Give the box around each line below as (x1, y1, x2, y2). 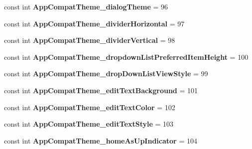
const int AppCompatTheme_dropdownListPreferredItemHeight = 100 (4, 51, 249, 62)
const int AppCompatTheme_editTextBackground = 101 (4, 85, 198, 95)
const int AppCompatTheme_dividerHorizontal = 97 (4, 18, 185, 28)
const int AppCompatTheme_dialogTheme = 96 (4, 1, 168, 11)
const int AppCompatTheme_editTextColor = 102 (4, 102, 175, 112)
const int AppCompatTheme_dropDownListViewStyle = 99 (4, 68, 208, 79)
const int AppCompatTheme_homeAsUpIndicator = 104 (4, 135, 197, 146)
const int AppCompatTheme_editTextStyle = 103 (4, 119, 174, 129)
